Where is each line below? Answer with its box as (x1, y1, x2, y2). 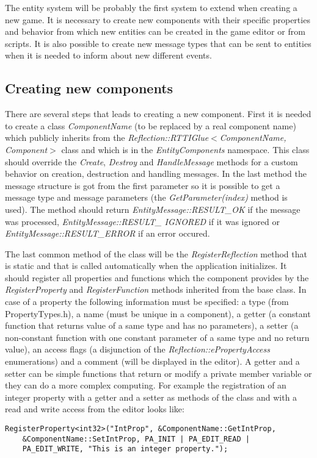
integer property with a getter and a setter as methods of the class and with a (5, 390, 297, 403)
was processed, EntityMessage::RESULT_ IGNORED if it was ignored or (5, 215, 280, 227)
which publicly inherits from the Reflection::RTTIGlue (5, 131, 209, 144)
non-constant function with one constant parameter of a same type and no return (5, 331, 310, 343)
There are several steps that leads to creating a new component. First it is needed (5, 107, 312, 120)
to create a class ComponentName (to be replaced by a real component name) (5, 119, 296, 132)
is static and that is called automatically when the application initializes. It (5, 259, 287, 272)
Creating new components (5, 79, 173, 98)
